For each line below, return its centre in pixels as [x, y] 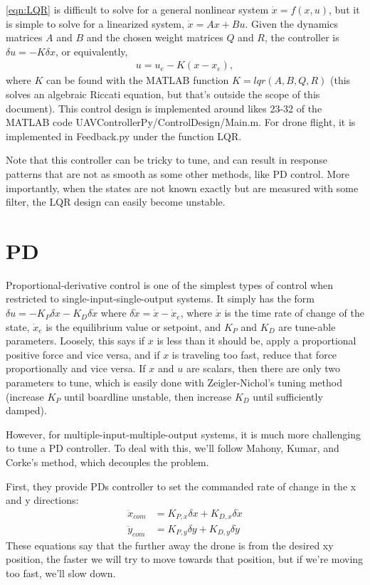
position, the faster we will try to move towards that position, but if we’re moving [185, 559]
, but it [344, 9]
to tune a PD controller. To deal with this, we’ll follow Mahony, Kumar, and [173, 448]
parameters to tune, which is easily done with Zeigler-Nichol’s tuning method [174, 383]
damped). [26, 410]
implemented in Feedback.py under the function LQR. [124, 136]
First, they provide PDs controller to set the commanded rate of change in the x [181, 486]
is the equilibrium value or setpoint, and [133, 326]
